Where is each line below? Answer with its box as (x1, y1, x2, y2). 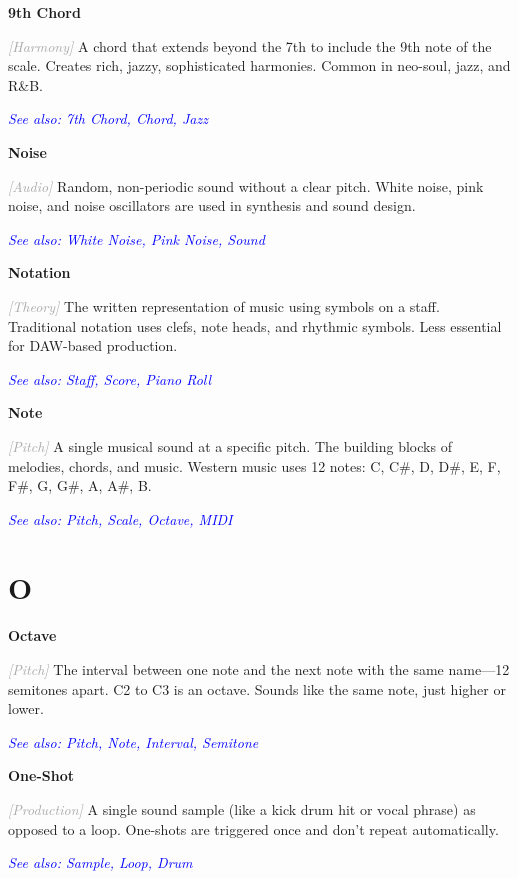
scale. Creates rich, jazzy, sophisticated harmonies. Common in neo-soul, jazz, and (8, 55, 511, 76)
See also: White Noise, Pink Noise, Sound (8, 228, 265, 249)
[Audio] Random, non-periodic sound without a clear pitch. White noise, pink (8, 175, 484, 196)
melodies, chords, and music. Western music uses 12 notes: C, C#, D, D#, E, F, (8, 455, 501, 476)
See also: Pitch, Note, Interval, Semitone (8, 731, 259, 752)
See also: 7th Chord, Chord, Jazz (8, 108, 208, 129)
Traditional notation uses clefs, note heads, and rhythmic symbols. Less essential (8, 315, 502, 336)
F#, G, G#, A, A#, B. (8, 475, 152, 496)
